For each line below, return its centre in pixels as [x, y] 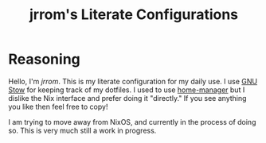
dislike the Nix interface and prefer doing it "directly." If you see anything [127, 98]
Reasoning [45, 59]
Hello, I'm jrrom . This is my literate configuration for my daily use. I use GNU [133, 81]
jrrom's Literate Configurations [134, 15]
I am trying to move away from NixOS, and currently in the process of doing [132, 122]
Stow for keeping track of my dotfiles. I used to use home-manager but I [127, 90]
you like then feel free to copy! [58, 106]
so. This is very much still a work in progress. [82, 130]
